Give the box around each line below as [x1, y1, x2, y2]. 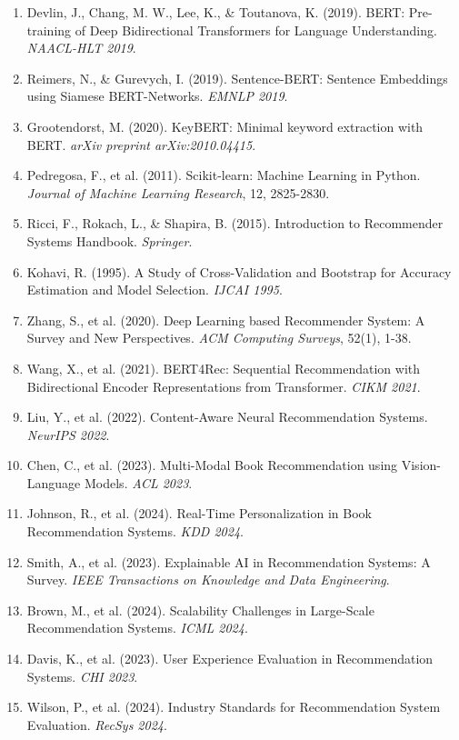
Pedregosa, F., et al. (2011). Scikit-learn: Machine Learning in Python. [26, 165, 421, 185]
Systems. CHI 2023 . [26, 666, 138, 685]
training [26, 20, 72, 39]
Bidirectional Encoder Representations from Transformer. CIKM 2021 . [26, 376, 421, 395]
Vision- [401, 455, 441, 475]
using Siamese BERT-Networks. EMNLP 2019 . [26, 86, 288, 105]
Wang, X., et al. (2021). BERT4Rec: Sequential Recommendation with [26, 358, 421, 377]
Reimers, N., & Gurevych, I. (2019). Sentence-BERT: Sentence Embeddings [26, 68, 448, 87]
